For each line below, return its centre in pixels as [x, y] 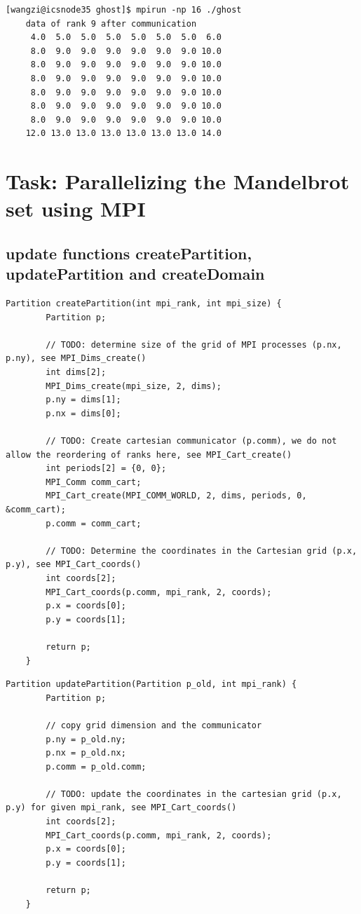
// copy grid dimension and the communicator [154, 725]
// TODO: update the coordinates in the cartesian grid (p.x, [194, 794]
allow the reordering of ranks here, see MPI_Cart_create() [149, 455]
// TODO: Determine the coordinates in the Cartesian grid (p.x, [202, 551]
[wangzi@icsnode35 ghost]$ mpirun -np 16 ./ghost [124, 10]
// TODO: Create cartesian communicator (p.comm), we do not [191, 441]
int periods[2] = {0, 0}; [106, 469]
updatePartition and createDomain [135, 274]
